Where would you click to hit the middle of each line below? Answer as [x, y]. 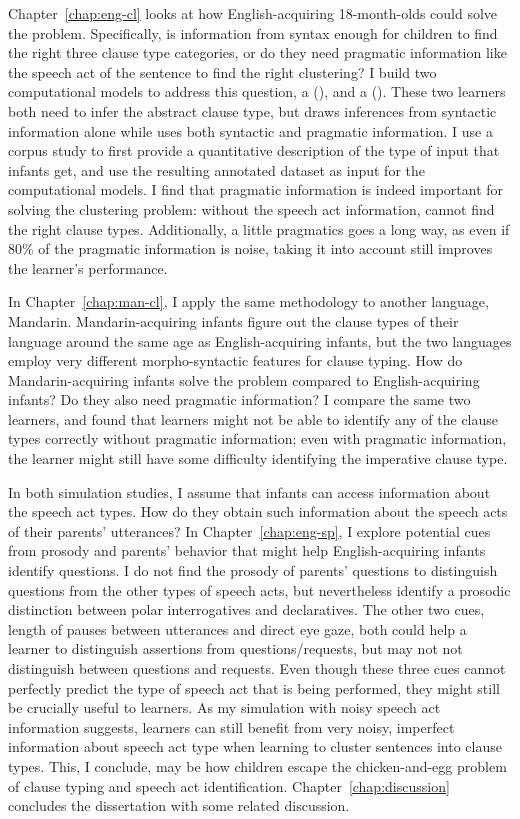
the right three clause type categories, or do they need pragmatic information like [257, 52]
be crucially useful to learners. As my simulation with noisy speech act [224, 707]
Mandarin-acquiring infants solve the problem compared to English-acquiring [244, 379]
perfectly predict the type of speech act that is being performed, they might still [254, 687]
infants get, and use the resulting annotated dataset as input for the [216, 169]
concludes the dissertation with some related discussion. [179, 805]
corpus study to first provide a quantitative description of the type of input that [254, 150]
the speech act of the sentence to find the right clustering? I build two [222, 71]
